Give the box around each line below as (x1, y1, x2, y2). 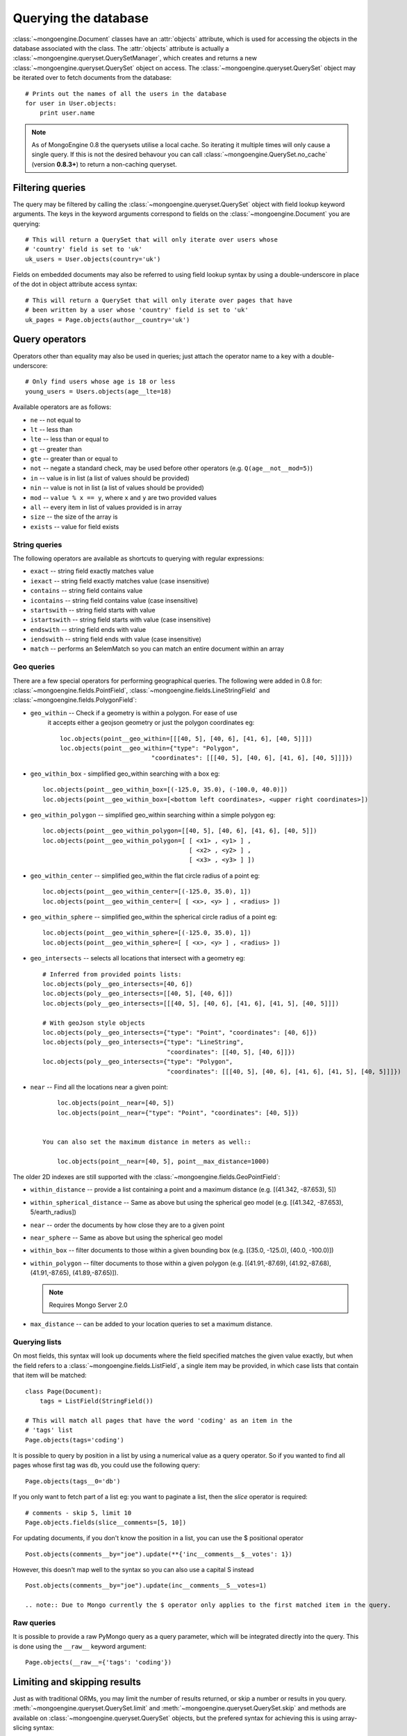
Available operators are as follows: (13, 403, 111, 411)
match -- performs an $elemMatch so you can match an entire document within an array (30, 644, 285, 653)
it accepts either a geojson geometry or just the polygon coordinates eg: (47, 719, 255, 727)
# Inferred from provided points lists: (42, 970, 182, 978)
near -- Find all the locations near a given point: (30, 1083, 168, 1091)
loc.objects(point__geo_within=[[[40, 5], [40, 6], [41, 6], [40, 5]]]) (60, 735, 313, 742)
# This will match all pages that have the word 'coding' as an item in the (25, 1417, 293, 1424)
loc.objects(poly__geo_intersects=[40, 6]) (42, 980, 193, 987)
